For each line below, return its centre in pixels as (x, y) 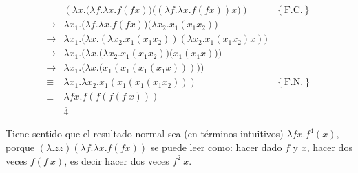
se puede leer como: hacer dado (216, 147)
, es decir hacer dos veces (117, 160)
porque (20, 147)
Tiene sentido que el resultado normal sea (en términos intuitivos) (145, 134)
